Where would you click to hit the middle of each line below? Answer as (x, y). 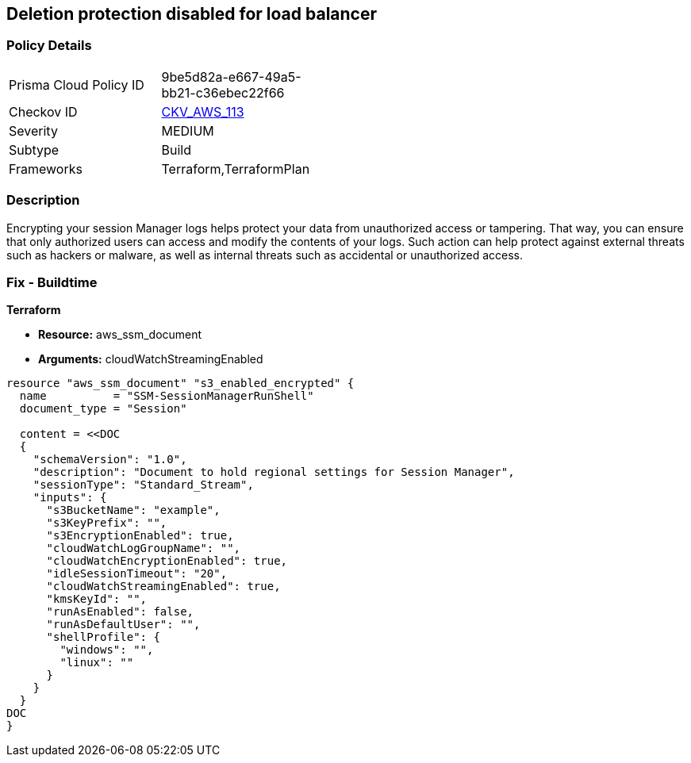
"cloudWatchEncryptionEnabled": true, (167, 561)
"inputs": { (70, 498)
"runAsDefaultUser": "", (123, 625)
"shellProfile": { (103, 637)
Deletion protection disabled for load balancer (192, 14)
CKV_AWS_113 (203, 111)
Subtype (34, 150)
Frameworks (46, 169)
